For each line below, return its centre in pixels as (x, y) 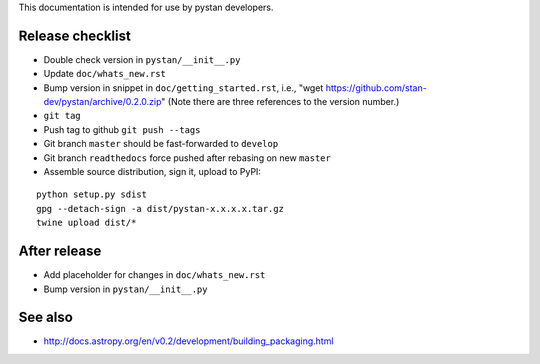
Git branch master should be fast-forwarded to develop (161, 144)
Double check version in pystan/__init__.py (142, 59)
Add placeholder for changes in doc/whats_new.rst (154, 275)
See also (46, 317)
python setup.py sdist (92, 194)
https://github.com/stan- (376, 87)
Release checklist (75, 35)
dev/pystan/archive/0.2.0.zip (102, 102)
